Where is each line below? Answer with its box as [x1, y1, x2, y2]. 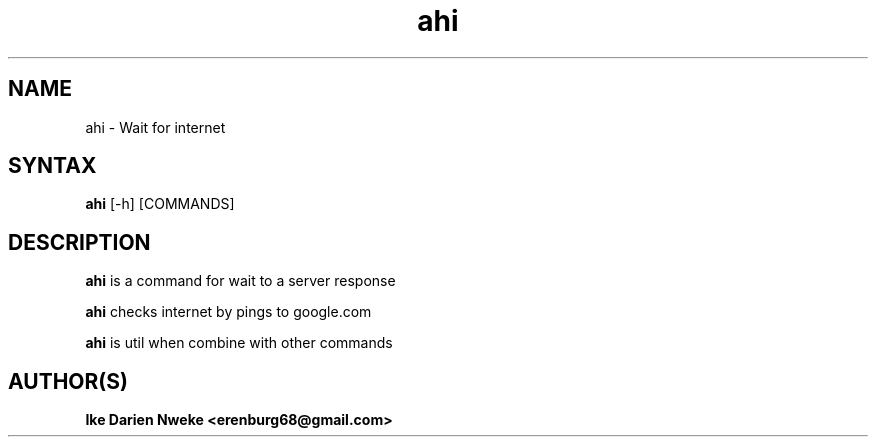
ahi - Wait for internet [85, 118, 226, 136]
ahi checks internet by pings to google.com [85, 303, 372, 321]
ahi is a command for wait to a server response [85, 272, 396, 290]
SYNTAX [8, 153, 97, 179]
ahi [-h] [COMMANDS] [85, 195, 235, 213]
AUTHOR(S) [8, 368, 128, 394]
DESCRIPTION [8, 229, 151, 255]
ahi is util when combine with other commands [85, 334, 393, 352]
